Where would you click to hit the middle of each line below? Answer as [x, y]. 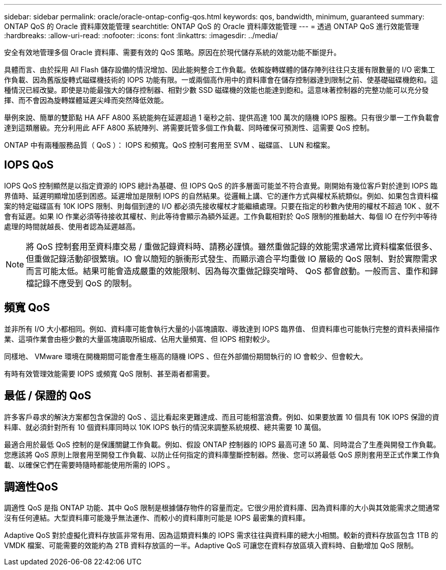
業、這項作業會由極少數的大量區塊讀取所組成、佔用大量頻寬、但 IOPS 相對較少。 [139, 339]
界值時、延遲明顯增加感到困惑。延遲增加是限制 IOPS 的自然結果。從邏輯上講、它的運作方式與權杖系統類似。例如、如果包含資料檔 [221, 196]
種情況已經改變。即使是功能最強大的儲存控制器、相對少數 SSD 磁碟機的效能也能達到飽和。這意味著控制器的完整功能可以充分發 [216, 90]
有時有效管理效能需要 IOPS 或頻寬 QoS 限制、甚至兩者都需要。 [109, 373]
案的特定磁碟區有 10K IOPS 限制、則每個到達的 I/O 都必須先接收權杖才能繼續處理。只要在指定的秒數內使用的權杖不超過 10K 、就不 [222, 206]
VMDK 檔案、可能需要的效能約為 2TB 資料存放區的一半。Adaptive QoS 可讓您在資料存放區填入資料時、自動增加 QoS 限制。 [211, 546]
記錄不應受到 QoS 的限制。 [86, 283]
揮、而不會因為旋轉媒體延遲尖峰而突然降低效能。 [86, 100]
